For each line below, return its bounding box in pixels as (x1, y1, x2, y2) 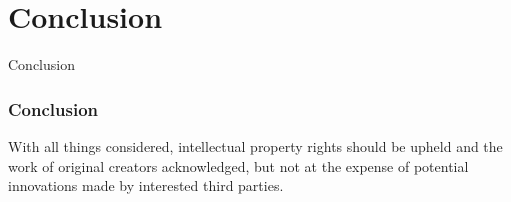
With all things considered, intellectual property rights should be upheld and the (8, 135, 503, 156)
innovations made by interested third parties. (8, 175, 284, 196)
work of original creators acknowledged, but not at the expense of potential (8, 155, 469, 176)
